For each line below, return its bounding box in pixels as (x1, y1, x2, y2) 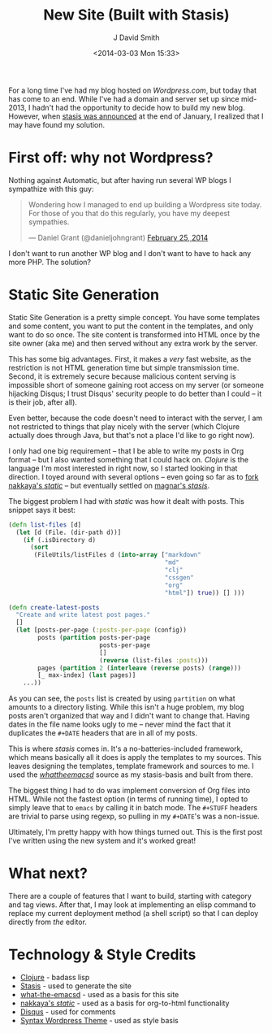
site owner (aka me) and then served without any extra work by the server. (8, 338, 258, 348)
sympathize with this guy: (8, 184, 94, 193)
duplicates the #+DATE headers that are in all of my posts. (8, 728, 197, 738)
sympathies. (28, 217, 70, 227)
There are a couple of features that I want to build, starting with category (8, 892, 252, 901)
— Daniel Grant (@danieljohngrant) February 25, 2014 (28, 232, 209, 242)
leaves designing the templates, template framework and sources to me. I (8, 762, 254, 771)
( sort (29, 543, 49, 552)
